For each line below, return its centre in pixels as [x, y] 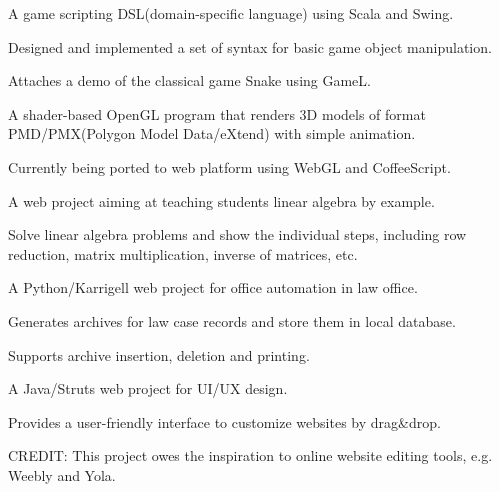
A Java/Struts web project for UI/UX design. [148, 388]
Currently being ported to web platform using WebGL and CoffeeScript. [229, 166]
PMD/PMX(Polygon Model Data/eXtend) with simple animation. [212, 133]
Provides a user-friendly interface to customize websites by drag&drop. [224, 421]
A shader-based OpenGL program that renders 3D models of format [217, 113]
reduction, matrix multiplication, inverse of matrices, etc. [183, 253]
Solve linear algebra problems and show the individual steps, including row [237, 234]
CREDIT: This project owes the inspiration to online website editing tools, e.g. [250, 455]
